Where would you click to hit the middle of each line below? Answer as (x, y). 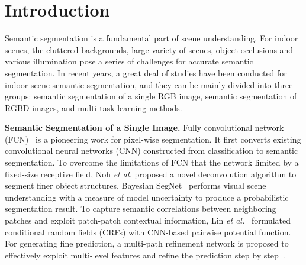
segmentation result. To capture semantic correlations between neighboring (141, 209)
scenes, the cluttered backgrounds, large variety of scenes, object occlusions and (149, 49)
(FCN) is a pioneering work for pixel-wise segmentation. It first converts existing (153, 139)
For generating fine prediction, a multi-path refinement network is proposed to (147, 243)
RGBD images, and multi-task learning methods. (94, 107)
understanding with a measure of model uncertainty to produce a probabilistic (147, 197)
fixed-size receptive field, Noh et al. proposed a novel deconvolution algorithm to (151, 174)
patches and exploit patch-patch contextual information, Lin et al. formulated (148, 220)
